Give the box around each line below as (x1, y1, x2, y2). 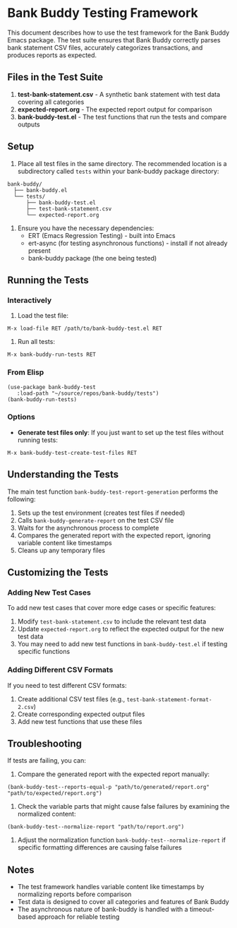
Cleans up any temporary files (17, 546, 106, 554)
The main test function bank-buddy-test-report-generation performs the (7, 487, 219, 496)
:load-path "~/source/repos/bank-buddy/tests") (16, 390, 159, 397)
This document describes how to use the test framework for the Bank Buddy (7, 28, 230, 37)
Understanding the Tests (7, 468, 119, 481)
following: (7, 494, 36, 503)
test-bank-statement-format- (126, 696, 212, 703)
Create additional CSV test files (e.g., (17, 694, 126, 703)
